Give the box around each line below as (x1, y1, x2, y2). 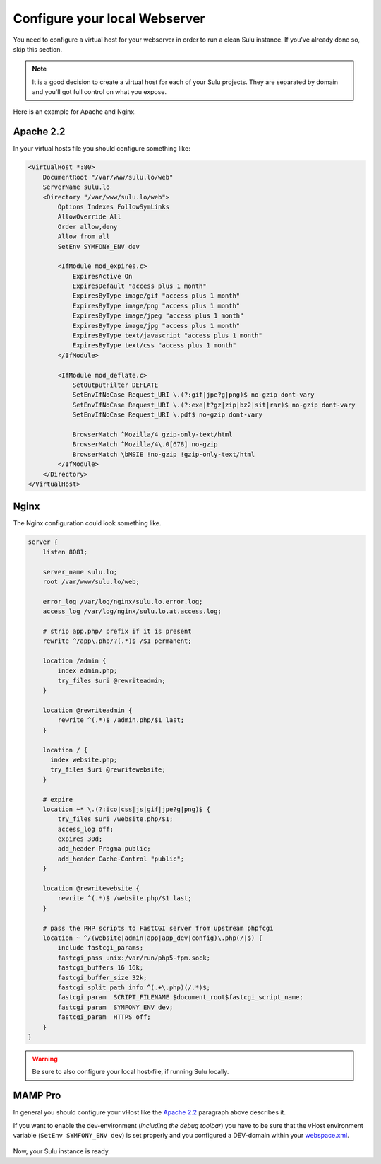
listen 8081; (42, 548, 88, 556)
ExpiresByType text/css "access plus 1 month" (72, 342, 236, 349)
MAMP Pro (13, 1090, 61, 1102)
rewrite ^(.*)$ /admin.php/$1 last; (57, 716, 185, 724)
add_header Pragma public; (57, 845, 151, 853)
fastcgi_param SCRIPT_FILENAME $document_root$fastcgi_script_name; (57, 994, 303, 1001)
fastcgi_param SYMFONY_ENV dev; (57, 1003, 174, 1011)
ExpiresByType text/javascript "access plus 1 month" (72, 332, 262, 339)
